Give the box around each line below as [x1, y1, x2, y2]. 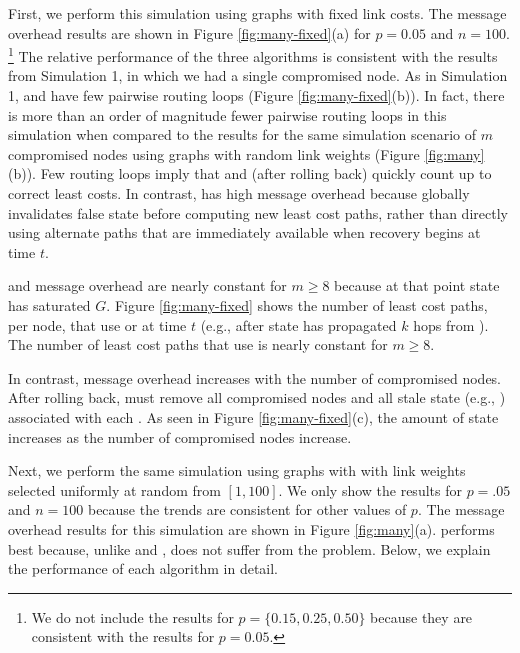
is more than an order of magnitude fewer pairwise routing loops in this [8, 104, 447, 125]
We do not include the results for [31, 606, 234, 627]
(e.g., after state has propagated [200, 314, 397, 335]
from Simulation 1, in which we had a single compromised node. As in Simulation [8, 65, 508, 86]
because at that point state [334, 275, 500, 296]
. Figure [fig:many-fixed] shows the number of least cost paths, [106, 294, 488, 315]
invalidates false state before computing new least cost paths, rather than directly [8, 202, 508, 223]
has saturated [8, 294, 91, 315]
